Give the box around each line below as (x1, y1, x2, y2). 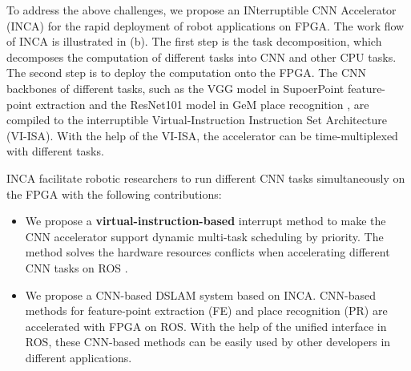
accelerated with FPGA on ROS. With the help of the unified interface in (25, 317, 387, 334)
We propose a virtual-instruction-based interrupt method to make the (25, 212, 386, 229)
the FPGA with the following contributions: (6, 185, 222, 202)
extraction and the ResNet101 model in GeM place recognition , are (35, 95, 369, 112)
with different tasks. (6, 143, 104, 159)
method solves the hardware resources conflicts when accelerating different (25, 244, 390, 260)
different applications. (25, 349, 132, 365)
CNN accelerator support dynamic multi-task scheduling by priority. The (25, 228, 384, 244)
